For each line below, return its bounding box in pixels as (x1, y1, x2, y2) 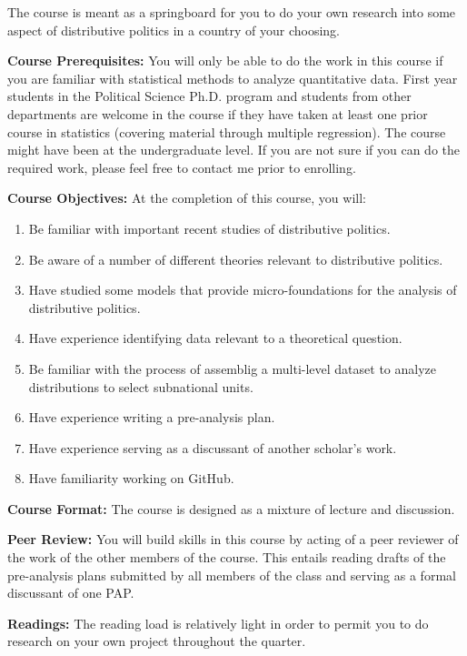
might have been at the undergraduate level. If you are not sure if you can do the (7, 140, 461, 159)
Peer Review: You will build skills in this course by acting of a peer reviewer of (7, 530, 459, 549)
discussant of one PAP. (7, 583, 134, 602)
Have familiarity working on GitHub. (28, 469, 234, 488)
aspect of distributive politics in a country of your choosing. (7, 20, 341, 39)
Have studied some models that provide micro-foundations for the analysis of (28, 280, 457, 299)
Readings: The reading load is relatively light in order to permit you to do (7, 613, 429, 632)
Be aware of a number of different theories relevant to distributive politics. (28, 249, 443, 268)
